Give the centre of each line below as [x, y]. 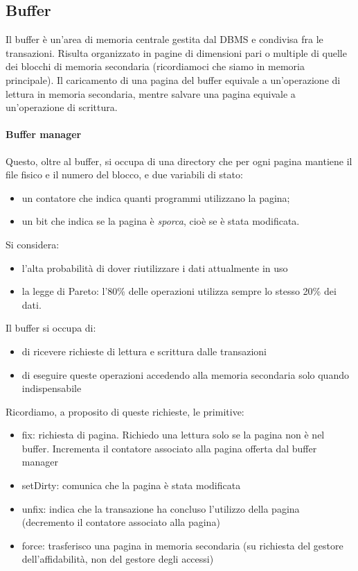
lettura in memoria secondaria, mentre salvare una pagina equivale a [151, 93]
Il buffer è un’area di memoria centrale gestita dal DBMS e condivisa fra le [164, 39]
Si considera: [33, 244]
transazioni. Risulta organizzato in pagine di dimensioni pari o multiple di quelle [176, 52]
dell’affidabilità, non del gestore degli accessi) [118, 559]
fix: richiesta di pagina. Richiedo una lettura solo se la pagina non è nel [173, 435]
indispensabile [52, 388]
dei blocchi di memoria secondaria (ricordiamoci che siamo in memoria [155, 66]
